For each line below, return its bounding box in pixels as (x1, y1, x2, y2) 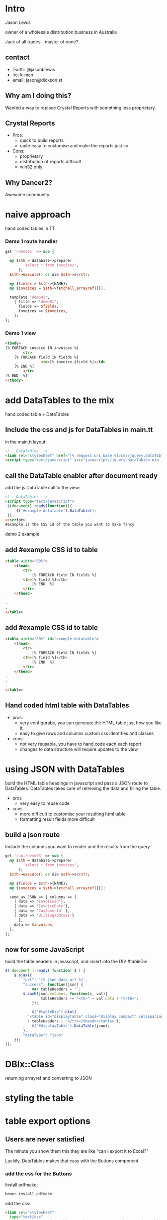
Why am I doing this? (5, 92, 72, 100)
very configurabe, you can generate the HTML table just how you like (19, 720, 162, 726)
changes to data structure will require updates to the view (19, 746, 138, 752)
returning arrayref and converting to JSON (5, 1075, 92, 1081)
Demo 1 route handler (5, 238, 58, 245)
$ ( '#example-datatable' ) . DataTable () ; (16, 508, 97, 513)
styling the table (5, 1093, 74, 1104)
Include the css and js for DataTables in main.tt (5, 426, 153, 434)
